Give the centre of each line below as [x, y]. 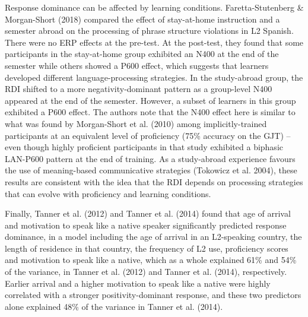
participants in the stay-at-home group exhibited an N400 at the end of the [142, 54]
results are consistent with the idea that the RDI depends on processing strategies [154, 181]
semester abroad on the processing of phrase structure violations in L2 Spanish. [149, 31]
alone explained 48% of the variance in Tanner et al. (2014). [114, 306]
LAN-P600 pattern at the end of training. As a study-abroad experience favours [150, 158]
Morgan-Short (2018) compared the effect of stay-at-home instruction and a [142, 19]
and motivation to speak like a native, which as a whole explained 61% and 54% [151, 260]
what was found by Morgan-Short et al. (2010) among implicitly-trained [136, 123]
